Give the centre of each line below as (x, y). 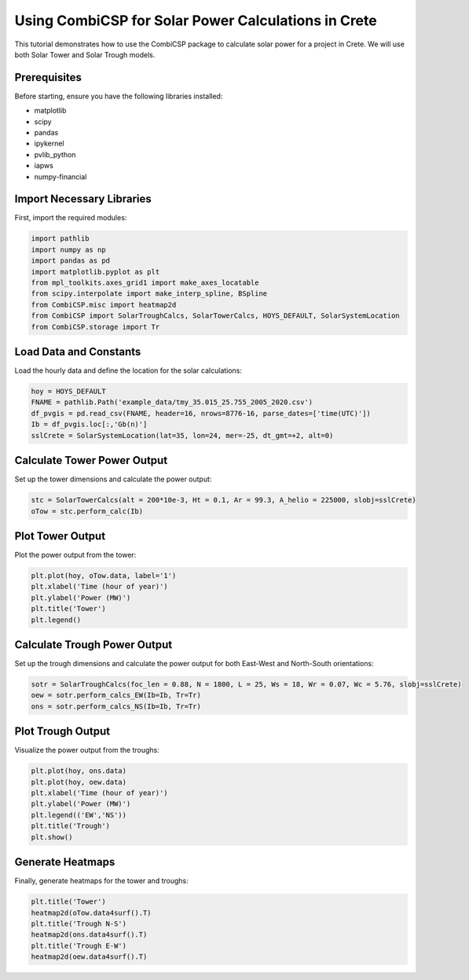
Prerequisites (48, 77)
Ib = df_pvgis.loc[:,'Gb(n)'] (89, 424)
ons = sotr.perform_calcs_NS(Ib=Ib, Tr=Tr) (116, 706)
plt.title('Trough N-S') (79, 923)
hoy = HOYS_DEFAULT (68, 392)
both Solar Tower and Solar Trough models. (85, 54)
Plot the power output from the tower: (75, 555)
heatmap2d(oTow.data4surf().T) (92, 913)
